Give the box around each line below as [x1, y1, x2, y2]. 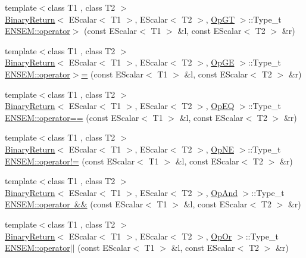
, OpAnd [205, 186, 238, 198]
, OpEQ [205, 100, 235, 112]
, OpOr [205, 229, 232, 242]
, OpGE [205, 56, 235, 69]
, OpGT [205, 13, 235, 25]
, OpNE [205, 142, 234, 155]
